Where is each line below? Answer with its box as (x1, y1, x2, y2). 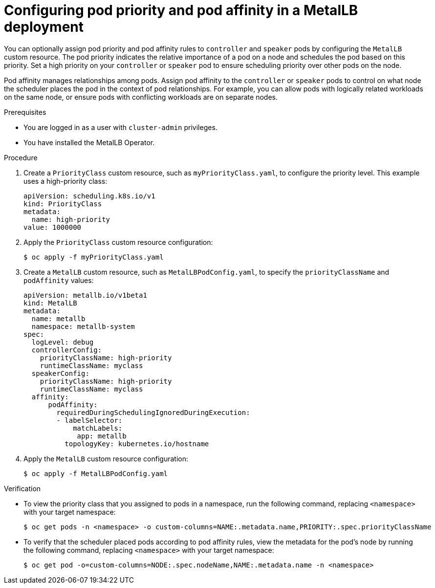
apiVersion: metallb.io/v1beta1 (23, 291, 147, 299)
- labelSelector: (56, 416, 123, 424)
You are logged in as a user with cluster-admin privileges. (23, 123, 217, 131)
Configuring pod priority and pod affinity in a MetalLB (4, 2, 358, 19)
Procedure (4, 153, 38, 162)
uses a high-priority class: (23, 176, 108, 185)
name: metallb (31, 314, 86, 323)
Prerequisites (4, 108, 46, 116)
